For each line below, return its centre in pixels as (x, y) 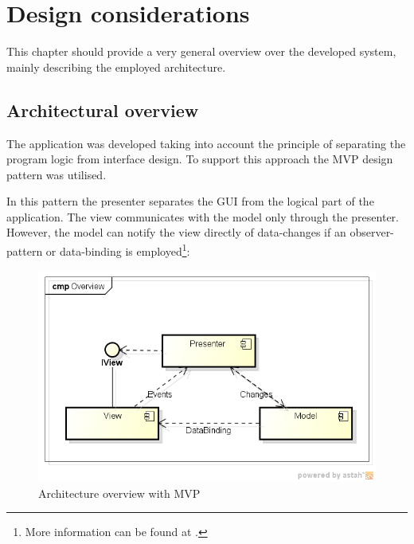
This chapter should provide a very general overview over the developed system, (201, 51)
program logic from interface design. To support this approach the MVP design (200, 159)
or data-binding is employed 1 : (118, 250)
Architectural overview (103, 110)
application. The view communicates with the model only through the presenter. (203, 216)
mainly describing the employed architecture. (116, 67)
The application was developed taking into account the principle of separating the (206, 143)
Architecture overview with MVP (119, 493)
